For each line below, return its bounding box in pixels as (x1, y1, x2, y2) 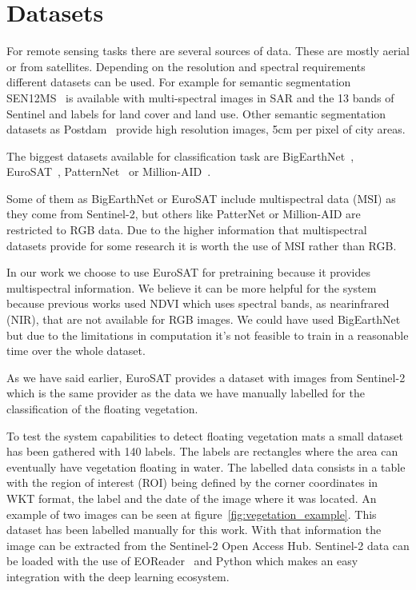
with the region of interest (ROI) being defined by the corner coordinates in (6, 474, 378, 491)
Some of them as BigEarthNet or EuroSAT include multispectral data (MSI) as (6, 189, 396, 206)
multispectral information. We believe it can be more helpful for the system (6, 279, 377, 296)
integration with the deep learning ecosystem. (6, 568, 230, 584)
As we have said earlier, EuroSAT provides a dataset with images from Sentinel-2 (6, 369, 406, 385)
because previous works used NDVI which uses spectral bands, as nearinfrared (6, 295, 390, 312)
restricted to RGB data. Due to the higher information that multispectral (6, 221, 367, 238)
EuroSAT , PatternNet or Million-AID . (6, 163, 211, 180)
